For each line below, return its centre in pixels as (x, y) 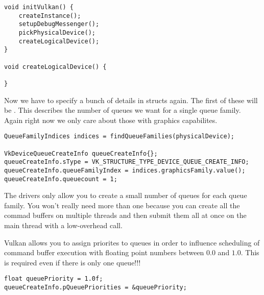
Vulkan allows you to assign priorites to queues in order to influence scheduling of (132, 242)
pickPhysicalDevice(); (57, 32)
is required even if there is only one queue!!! (73, 262)
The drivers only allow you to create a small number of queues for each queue (126, 195)
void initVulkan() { (39, 7)
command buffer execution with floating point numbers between (104, 252)
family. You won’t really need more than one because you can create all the (122, 205)
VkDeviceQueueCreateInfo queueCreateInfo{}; (81, 153)
